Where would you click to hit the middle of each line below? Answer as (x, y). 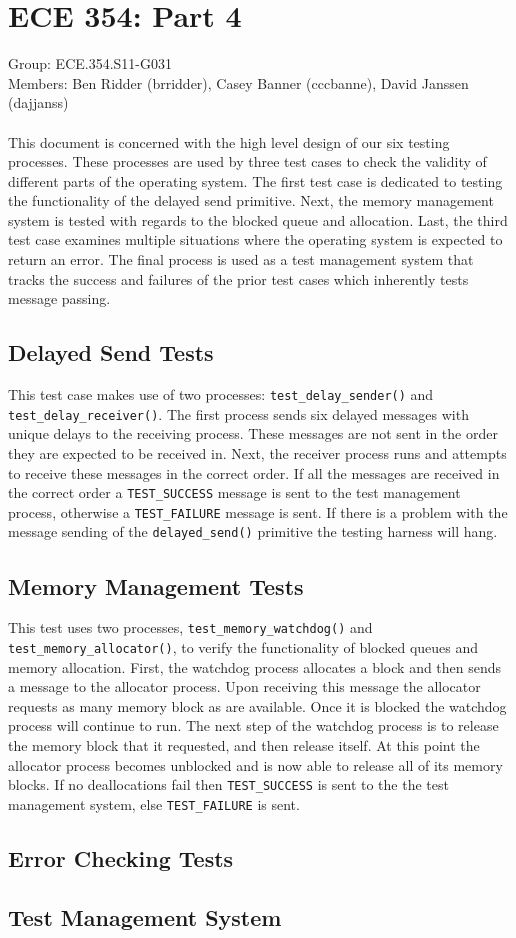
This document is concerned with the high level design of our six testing (229, 141)
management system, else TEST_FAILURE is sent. (154, 803)
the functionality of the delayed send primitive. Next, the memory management (251, 200)
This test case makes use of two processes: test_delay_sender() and (221, 394)
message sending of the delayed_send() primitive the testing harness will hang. (253, 531)
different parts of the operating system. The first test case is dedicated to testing (255, 180)
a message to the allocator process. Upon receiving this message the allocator (244, 686)
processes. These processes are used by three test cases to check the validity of (247, 161)
